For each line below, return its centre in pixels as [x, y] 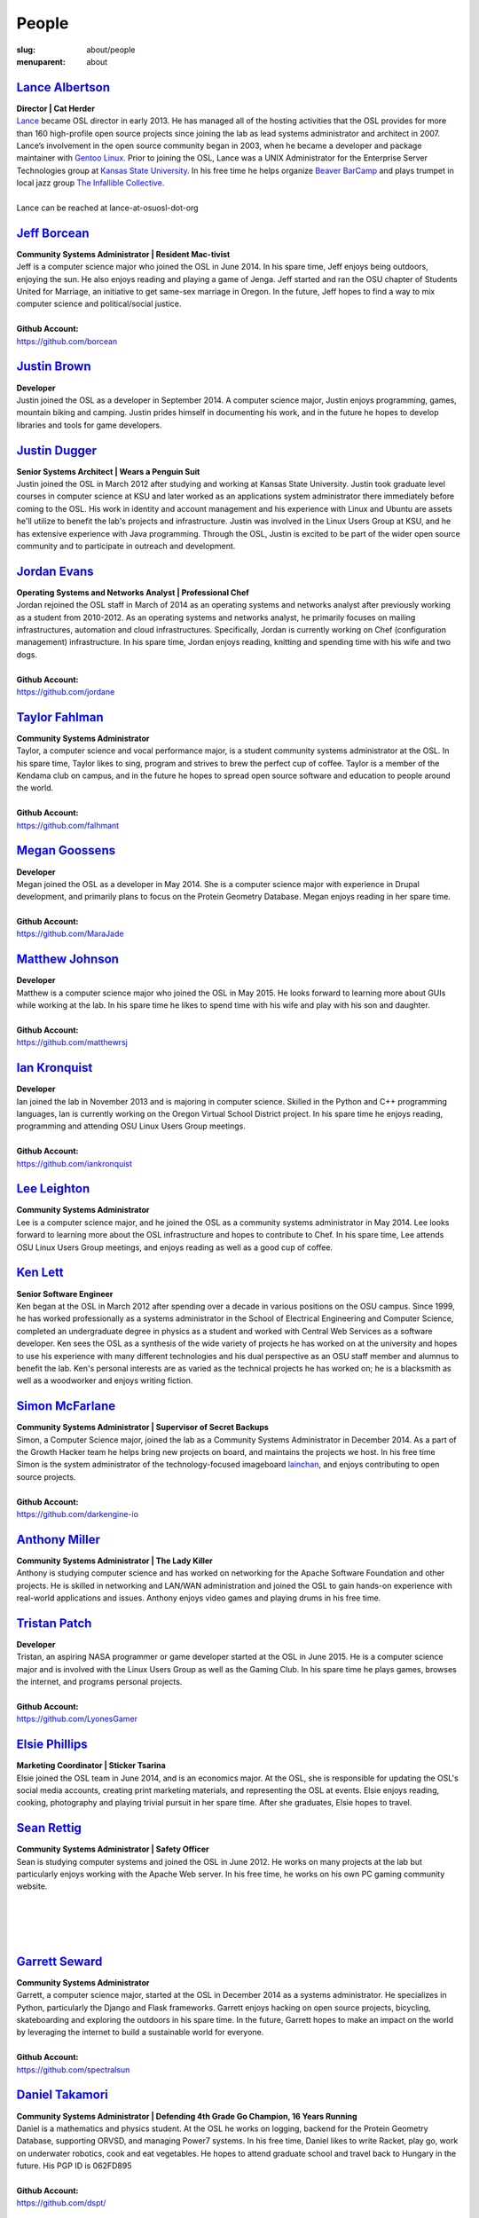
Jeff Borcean [53, 233]
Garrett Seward [59, 1961]
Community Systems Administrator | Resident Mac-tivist [123, 254]
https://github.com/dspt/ [61, 2203]
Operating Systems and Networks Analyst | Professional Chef [133, 592]
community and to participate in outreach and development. [126, 546]
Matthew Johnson [68, 960]
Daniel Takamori [62, 2095]
